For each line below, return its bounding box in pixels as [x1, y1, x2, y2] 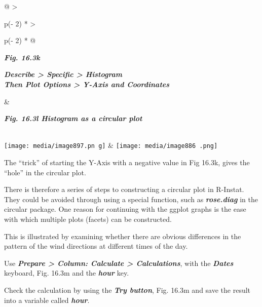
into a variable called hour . [4, 294, 90, 305]
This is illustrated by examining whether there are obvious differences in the [4, 231, 241, 241]
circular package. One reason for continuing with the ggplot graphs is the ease [4, 204, 246, 214]
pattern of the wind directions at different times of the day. [4, 241, 188, 251]
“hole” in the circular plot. [4, 167, 86, 177]
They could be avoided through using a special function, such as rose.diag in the [4, 194, 258, 204]
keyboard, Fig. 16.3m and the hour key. [4, 267, 129, 278]
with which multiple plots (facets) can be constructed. [4, 213, 172, 224]
